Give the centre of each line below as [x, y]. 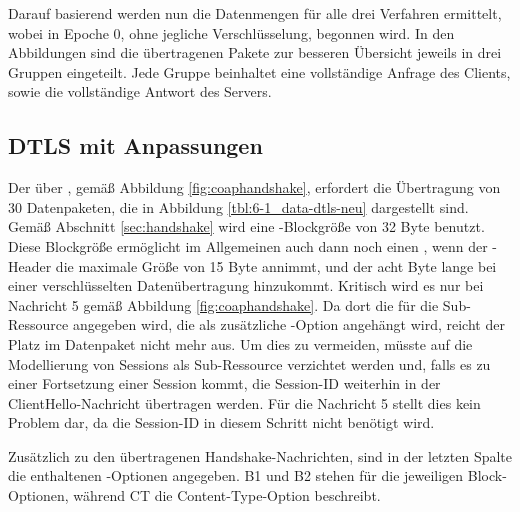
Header [30, 265]
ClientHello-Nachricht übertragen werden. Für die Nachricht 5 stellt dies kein [244, 402]
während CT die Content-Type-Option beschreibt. [227, 495]
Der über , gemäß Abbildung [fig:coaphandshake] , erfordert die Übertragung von [254, 187]
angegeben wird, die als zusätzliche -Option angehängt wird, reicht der [288, 324]
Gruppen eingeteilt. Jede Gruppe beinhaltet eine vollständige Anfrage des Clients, [259, 71]
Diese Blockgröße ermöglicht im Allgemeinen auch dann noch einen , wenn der [248, 245]
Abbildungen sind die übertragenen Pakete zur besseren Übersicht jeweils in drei [255, 52]
